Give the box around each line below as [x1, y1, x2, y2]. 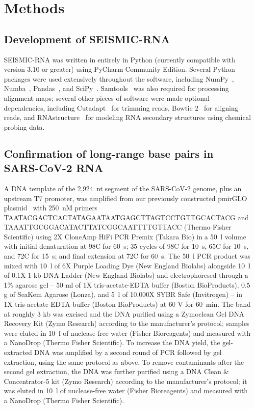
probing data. [4, 121, 45, 132]
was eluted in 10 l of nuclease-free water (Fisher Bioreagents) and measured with [4, 385, 248, 396]
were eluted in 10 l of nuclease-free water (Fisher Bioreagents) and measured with [4, 327, 251, 338]
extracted [4, 347, 32, 357]
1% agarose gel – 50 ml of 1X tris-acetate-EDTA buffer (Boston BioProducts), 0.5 [4, 279, 250, 290]
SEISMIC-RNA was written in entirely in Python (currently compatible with [4, 54, 235, 64]
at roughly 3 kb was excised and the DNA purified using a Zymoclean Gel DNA [4, 308, 245, 319]
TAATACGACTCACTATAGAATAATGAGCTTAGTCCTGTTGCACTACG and [4, 212, 249, 222]
